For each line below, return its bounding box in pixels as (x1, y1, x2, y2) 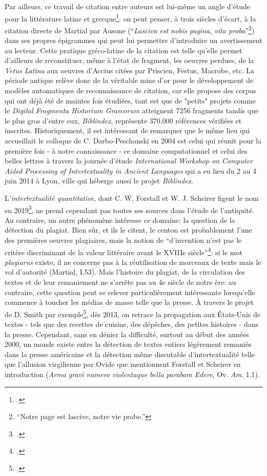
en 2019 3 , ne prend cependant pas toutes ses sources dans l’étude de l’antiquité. (5, 203, 255, 215)
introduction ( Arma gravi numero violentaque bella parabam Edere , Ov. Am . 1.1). (5, 369, 260, 380)
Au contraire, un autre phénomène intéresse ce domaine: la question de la (5, 214, 235, 225)
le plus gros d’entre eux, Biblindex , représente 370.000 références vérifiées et (5, 115, 242, 126)
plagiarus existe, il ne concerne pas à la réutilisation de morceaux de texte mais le (5, 256, 261, 267)
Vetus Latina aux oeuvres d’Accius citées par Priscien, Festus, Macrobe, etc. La (5, 65, 254, 75)
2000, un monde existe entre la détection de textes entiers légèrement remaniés (5, 339, 252, 349)
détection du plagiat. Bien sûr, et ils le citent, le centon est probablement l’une (5, 224, 252, 235)
